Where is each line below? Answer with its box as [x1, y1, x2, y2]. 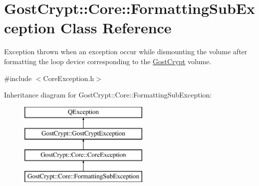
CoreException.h [43, 73, 94, 83]
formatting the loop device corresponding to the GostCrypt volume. [4, 56, 212, 66]
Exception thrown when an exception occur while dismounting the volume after [4, 46, 248, 57]
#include [4, 73, 32, 83]
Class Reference [60, 17, 172, 38]
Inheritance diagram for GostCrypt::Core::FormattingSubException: [4, 90, 212, 100]
